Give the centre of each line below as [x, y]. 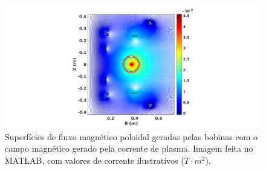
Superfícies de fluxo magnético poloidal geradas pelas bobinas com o [131, 136]
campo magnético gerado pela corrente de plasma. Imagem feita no [129, 148]
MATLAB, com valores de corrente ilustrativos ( [95, 160]
